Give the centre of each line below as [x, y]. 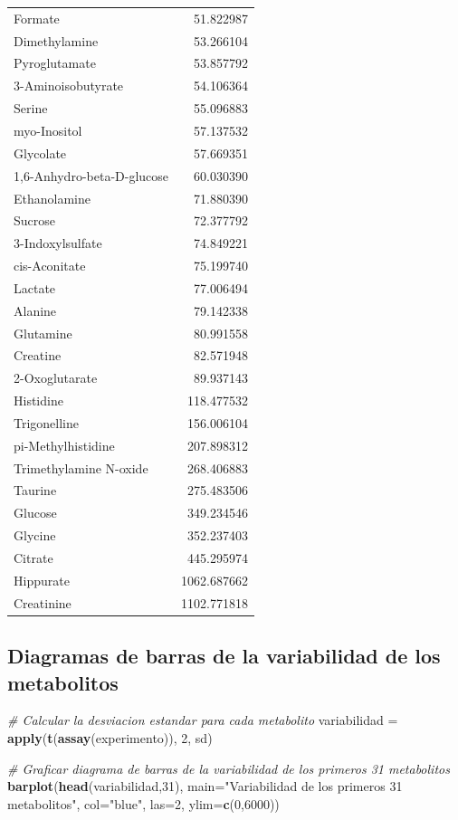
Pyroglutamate [55, 63]
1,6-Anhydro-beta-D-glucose [91, 175]
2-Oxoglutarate [56, 378]
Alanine [35, 310]
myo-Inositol [48, 130]
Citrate [33, 558]
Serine [31, 108]
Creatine [38, 355]
